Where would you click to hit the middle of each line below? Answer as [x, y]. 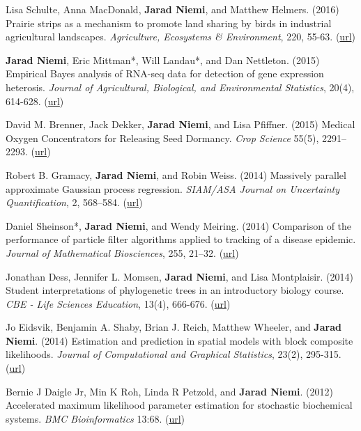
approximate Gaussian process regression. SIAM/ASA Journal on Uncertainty [172, 188]
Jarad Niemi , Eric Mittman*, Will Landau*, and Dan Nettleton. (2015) [163, 60]
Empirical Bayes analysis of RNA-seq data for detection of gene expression [165, 73]
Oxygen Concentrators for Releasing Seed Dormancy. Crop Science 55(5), [162, 138]
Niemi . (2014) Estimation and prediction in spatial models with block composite [179, 340]
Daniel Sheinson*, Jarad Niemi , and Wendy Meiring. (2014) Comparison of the [179, 225]
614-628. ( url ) [35, 101]
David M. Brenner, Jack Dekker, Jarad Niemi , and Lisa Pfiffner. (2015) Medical [180, 124]
